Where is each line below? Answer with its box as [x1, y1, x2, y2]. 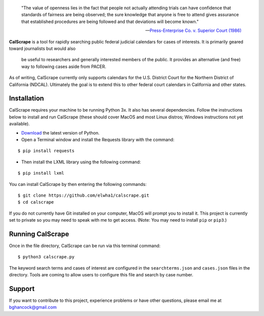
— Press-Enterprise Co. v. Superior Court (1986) [145, 27, 242, 34]
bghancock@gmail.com [9, 304, 57, 310]
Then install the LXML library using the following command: [21, 159, 141, 165]
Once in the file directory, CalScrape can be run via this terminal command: [9, 243, 161, 249]
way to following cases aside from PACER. [21, 64, 107, 69]
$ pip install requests [18, 148, 75, 154]
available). [9, 121, 30, 127]
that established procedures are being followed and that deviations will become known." [21, 19, 199, 24]
